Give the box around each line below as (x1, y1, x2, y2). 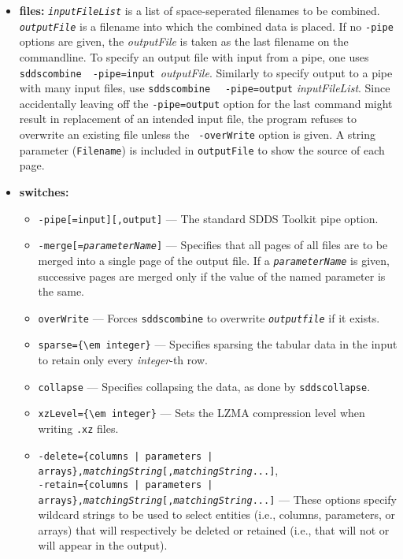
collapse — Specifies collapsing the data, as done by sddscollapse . (38, 378, 371, 394)
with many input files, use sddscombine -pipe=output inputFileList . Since (19, 80, 390, 96)
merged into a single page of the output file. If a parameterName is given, (38, 252, 390, 268)
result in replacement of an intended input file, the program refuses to (19, 110, 357, 127)
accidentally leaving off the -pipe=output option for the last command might (19, 95, 393, 111)
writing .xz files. (38, 419, 119, 436)
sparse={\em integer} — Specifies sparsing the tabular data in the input (38, 336, 397, 352)
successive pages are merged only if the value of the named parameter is (38, 267, 386, 284)
